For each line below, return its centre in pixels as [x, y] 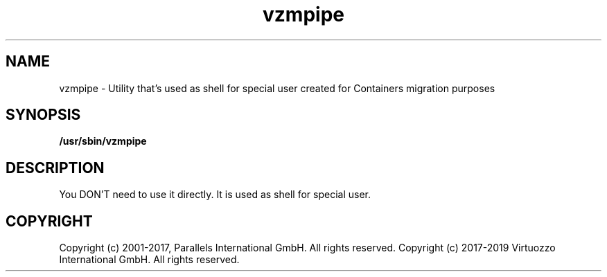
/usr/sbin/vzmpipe [103, 141]
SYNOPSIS [43, 115]
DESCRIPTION [55, 168]
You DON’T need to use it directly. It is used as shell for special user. [215, 195]
